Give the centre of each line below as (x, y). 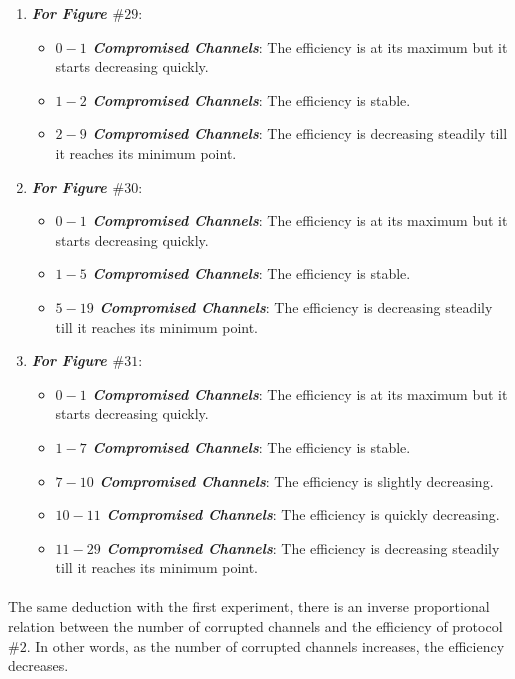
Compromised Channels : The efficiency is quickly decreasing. (303, 514)
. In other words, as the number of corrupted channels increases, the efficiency (265, 645)
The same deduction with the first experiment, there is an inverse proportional (249, 606)
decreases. (38, 665)
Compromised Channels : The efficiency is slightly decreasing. (296, 480)
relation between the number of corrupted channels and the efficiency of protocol (255, 626)
